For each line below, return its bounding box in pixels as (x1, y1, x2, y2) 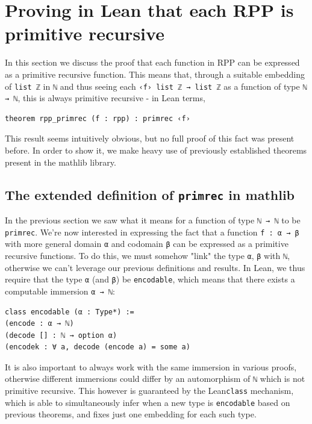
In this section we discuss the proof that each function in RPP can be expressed (5, 56, 300, 69)
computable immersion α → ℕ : (5, 284, 115, 297)
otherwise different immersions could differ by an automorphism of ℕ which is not (5, 372, 305, 385)
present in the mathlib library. (5, 155, 116, 168)
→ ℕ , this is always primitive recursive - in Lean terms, (5, 92, 205, 104)
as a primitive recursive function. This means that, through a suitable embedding (5, 67, 305, 80)
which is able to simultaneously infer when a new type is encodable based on (5, 396, 290, 408)
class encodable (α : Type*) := (5, 307, 134, 316)
